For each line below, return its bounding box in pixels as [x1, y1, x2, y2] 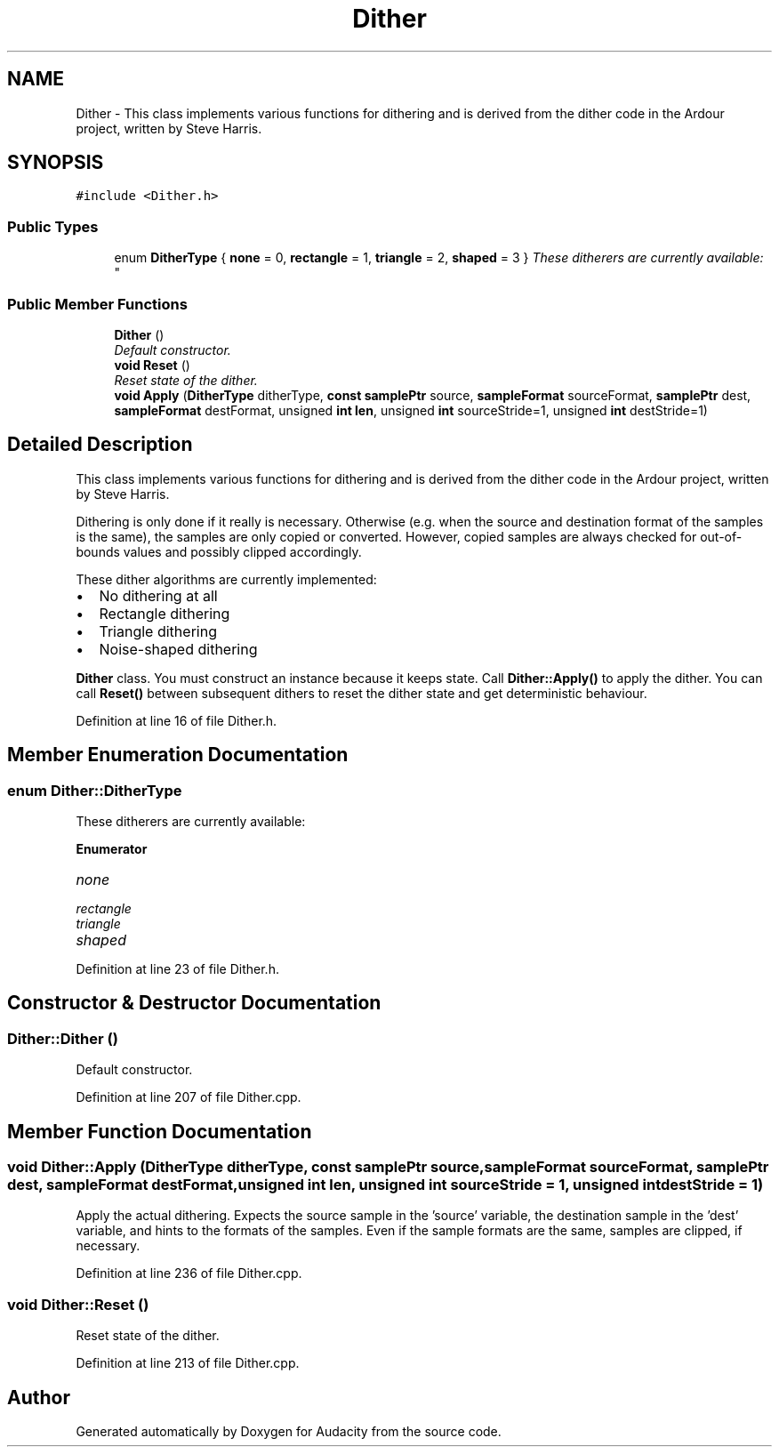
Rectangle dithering [99, 604, 230, 623]
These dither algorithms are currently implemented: [76, 571, 377, 587]
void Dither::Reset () [7, 1295, 149, 1313]
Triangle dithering [99, 622, 217, 640]
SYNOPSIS [7, 151, 104, 174]
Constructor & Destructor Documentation [7, 992, 381, 1015]
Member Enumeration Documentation [7, 743, 349, 767]
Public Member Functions [7, 294, 188, 313]
